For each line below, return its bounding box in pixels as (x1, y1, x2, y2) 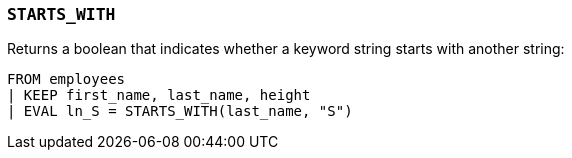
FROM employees (7, 71, 126, 88)
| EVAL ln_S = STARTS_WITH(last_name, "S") (7, 103, 353, 120)
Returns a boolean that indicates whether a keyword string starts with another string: (7, 40, 565, 58)
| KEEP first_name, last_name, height (7, 87, 311, 104)
